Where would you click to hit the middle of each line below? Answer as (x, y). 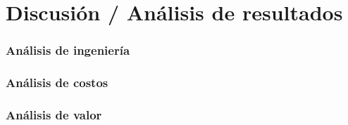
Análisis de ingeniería (68, 50)
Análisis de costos (57, 83)
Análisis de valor (54, 114)
